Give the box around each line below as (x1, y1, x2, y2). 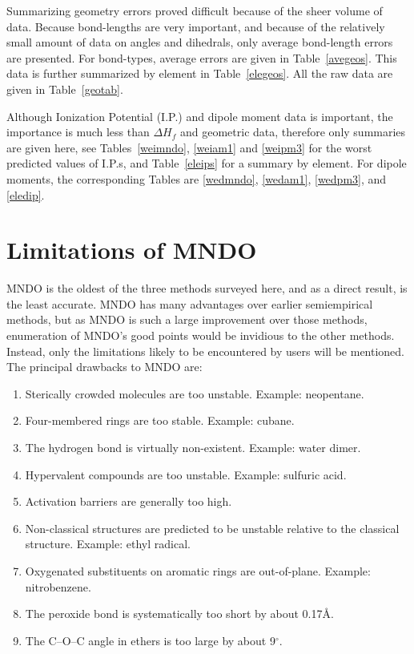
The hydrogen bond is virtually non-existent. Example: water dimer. (25, 439, 361, 455)
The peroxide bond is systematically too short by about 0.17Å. (25, 605, 334, 622)
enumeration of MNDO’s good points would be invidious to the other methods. (6, 327, 395, 344)
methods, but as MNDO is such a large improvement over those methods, (6, 311, 368, 328)
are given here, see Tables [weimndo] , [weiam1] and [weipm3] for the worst (6, 139, 372, 155)
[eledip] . (6, 186, 45, 203)
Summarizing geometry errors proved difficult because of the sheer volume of (6, 2, 383, 18)
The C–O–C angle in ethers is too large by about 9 (25, 632, 275, 648)
